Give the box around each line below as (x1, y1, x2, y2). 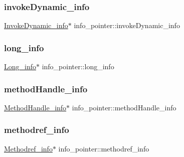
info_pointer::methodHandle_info (72, 102, 176, 112)
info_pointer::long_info (42, 61, 114, 72)
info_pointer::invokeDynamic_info (74, 20, 180, 31)
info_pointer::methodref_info (58, 143, 149, 153)
